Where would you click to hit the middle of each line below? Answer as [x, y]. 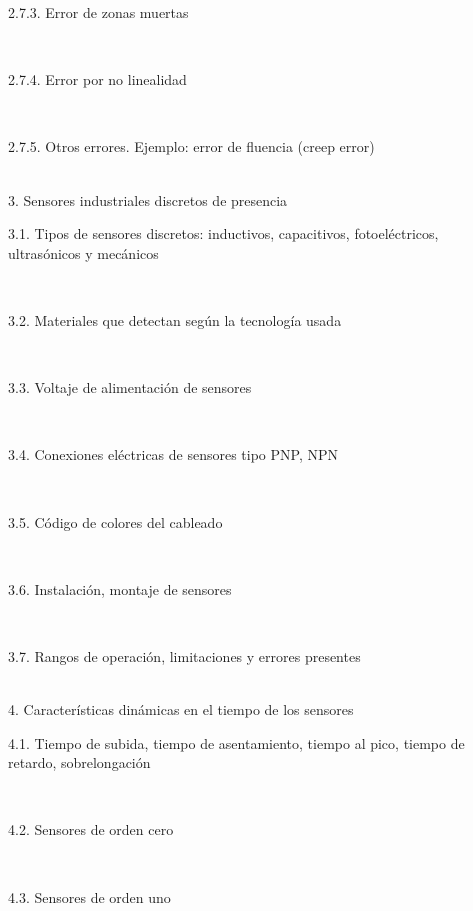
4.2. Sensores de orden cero [91, 829]
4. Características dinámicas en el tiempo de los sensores [181, 709]
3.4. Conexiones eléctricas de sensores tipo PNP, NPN [173, 454]
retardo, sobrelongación [79, 762]
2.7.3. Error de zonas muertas [98, 12]
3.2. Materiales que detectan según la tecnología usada [175, 319]
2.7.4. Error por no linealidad [97, 79]
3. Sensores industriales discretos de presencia [148, 199]
